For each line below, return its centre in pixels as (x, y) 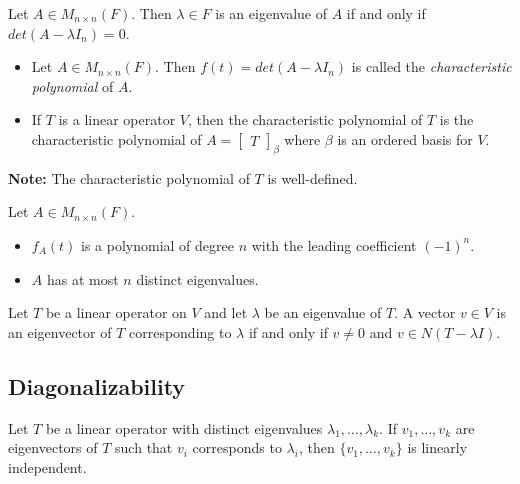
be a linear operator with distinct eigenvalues (184, 427)
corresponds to (237, 447)
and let (226, 312)
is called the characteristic (431, 66)
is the (456, 119)
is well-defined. (312, 177)
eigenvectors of (53, 447)
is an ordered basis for (405, 138)
